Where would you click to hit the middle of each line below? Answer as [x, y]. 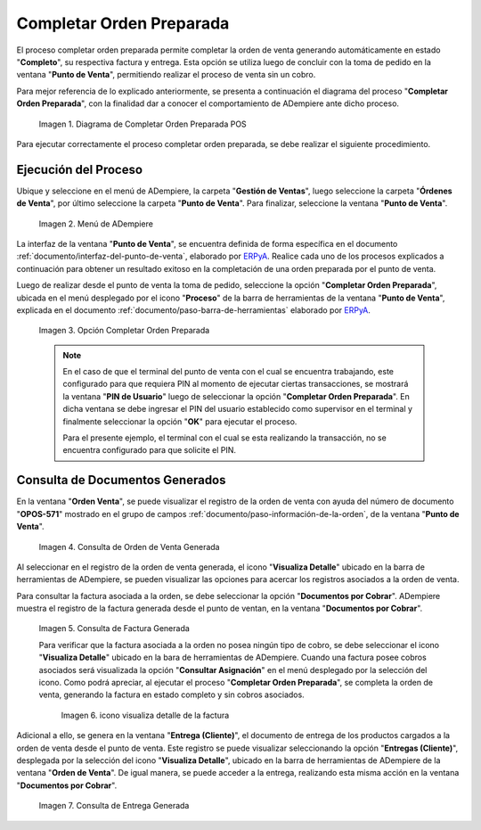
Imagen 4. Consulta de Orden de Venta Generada [129, 546]
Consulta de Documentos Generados [121, 480]
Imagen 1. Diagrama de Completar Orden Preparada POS [143, 124]
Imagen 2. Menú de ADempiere [96, 224]
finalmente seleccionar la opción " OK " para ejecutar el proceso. [180, 421]
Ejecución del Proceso [79, 169]
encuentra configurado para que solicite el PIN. [149, 450]
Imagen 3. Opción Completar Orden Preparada [124, 331]
